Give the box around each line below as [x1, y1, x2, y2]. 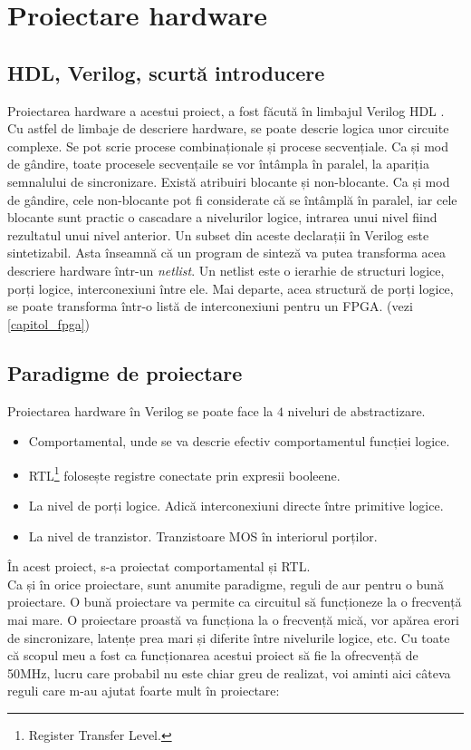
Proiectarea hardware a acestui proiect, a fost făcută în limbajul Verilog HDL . [7, 101, 445, 120]
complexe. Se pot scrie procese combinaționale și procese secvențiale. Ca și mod [7, 136, 448, 155]
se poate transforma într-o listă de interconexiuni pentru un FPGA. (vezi [7, 297, 413, 316]
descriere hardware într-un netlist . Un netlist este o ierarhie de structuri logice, [7, 260, 445, 279]
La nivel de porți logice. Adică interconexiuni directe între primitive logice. [28, 495, 444, 514]
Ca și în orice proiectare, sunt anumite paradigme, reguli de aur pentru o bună [7, 574, 444, 593]
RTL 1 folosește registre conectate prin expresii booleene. [28, 463, 341, 484]
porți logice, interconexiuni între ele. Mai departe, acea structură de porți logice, [7, 278, 454, 297]
